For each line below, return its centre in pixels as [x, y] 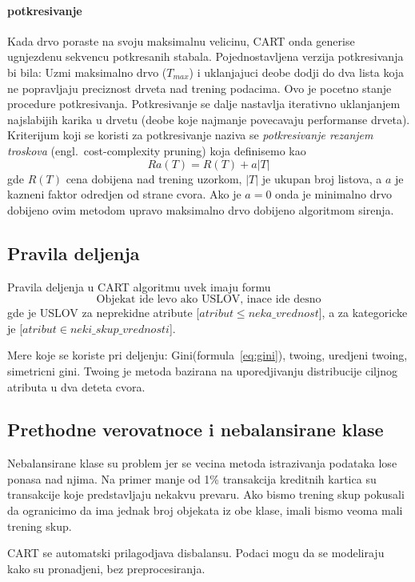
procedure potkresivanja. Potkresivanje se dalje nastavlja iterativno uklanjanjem [204, 104]
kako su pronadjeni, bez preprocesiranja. [106, 568]
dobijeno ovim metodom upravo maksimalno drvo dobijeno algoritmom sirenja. [201, 209]
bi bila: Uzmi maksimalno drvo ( [87, 72]
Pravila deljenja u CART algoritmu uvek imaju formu [139, 286]
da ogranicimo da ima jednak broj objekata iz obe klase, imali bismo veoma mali [205, 510]
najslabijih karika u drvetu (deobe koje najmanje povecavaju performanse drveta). [209, 119]
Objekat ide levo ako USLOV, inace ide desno [209, 300]
